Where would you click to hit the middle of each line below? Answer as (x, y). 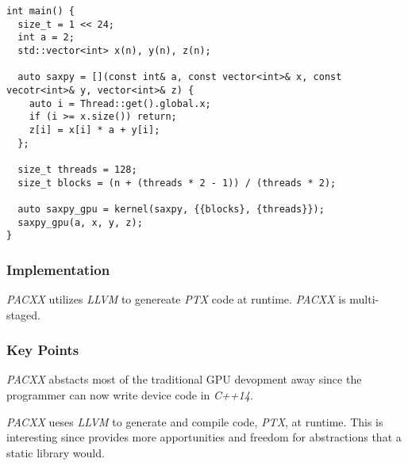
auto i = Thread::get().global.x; (120, 103)
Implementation (58, 269)
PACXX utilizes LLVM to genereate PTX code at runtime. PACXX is (176, 299)
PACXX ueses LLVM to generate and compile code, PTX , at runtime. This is (195, 421)
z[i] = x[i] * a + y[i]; (94, 130)
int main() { (40, 11)
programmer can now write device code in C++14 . (130, 395)
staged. (23, 314)
